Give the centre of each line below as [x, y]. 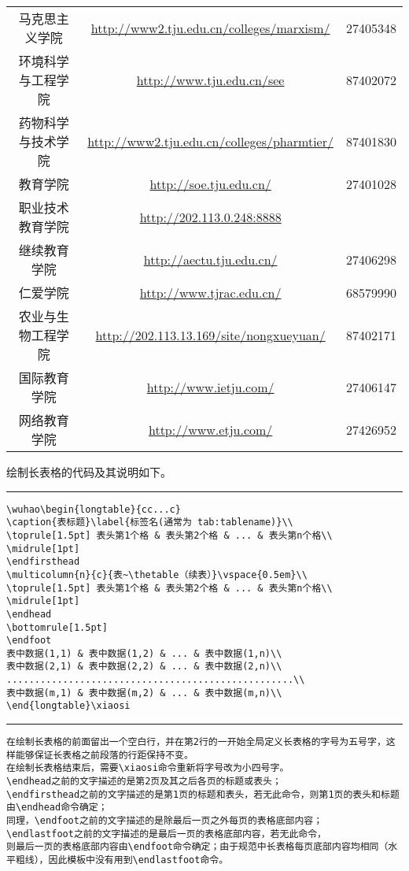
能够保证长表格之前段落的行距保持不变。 [104, 755]
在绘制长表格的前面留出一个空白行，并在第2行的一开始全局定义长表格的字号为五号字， [196, 742]
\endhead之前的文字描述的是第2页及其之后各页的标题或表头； [144, 782]
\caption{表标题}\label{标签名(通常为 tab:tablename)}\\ [150, 523]
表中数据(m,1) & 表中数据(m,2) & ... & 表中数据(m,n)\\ [144, 693]
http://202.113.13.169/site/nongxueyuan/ [210, 335]
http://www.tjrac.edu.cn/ [210, 292]
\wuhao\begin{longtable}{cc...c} [94, 509]
